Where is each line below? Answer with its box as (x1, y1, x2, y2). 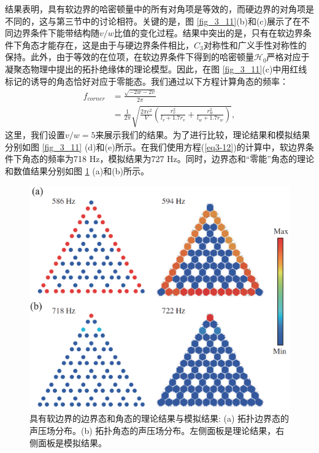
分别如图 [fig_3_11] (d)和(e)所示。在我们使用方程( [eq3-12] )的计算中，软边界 (5, 140, 306, 153)
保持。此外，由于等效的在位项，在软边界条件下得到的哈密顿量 (5, 50, 254, 63)
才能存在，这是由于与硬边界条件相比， (39, 38, 194, 51)
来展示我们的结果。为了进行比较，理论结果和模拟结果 (95, 128, 310, 141)
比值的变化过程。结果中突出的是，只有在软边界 (113, 26, 303, 39)
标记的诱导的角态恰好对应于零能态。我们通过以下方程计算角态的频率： (5, 74, 288, 87)
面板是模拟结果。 (37, 436, 107, 449)
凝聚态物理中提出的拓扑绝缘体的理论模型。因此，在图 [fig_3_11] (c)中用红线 (5, 62, 307, 75)
